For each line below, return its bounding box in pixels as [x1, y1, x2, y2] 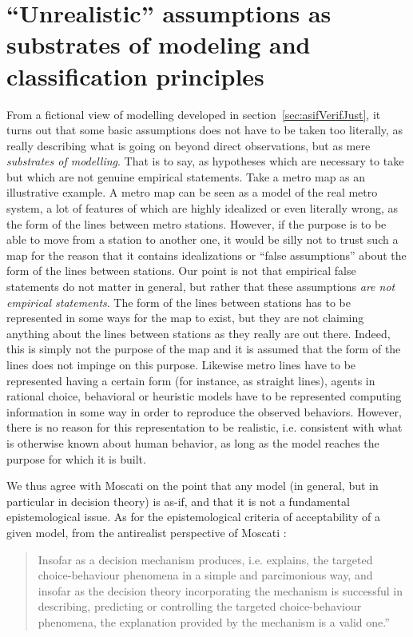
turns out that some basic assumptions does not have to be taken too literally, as [6, 121, 403, 138]
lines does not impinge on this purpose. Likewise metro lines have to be [6, 356, 356, 372]
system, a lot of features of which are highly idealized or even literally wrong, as [6, 200, 399, 217]
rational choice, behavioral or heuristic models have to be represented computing [6, 388, 402, 404]
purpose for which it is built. [6, 450, 146, 467]
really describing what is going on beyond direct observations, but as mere [6, 137, 371, 153]
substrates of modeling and [6, 28, 311, 61]
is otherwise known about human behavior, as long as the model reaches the [6, 434, 379, 451]
